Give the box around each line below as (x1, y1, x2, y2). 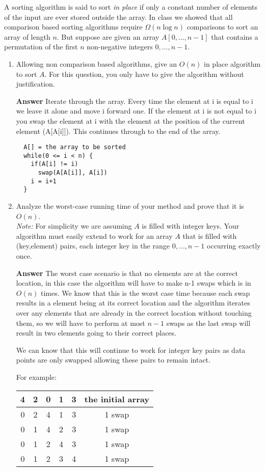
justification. (16, 78, 55, 89)
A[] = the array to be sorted (23, 144, 126, 151)
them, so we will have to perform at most (16, 317, 145, 328)
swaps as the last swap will (166, 317, 251, 328)
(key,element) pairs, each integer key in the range (16, 240, 170, 251)
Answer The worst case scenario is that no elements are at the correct (16, 267, 238, 278)
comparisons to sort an (187, 21, 258, 32)
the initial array (84, 393, 149, 405)
